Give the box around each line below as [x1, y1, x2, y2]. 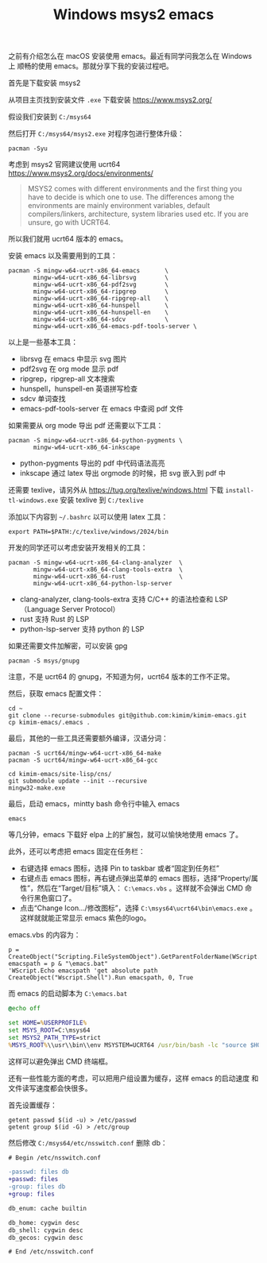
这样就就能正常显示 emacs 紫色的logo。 [19, 913, 151, 923]
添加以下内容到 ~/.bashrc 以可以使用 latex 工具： [8, 512, 168, 522]
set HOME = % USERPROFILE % [8, 1019, 87, 1027]
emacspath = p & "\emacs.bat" [8, 960, 109, 968]
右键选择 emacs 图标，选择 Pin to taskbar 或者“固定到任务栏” [19, 863, 220, 873]
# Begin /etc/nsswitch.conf [8, 1153, 102, 1161]
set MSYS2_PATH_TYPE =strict [8, 1033, 102, 1041]
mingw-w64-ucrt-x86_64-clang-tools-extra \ [33, 566, 183, 574]
